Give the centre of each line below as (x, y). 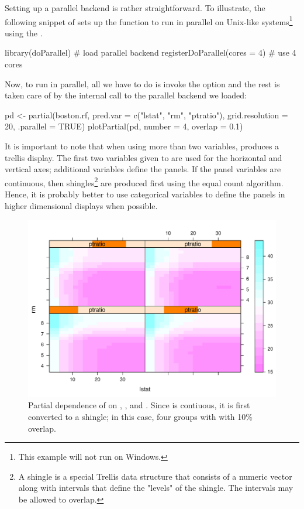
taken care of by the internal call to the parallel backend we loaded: (126, 95)
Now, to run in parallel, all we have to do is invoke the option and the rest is (142, 83)
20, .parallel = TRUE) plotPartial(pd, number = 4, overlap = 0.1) (124, 126)
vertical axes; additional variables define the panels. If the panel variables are (143, 169)
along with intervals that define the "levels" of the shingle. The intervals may (156, 488)
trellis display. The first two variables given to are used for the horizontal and (144, 157)
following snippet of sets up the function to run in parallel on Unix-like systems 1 (149, 21)
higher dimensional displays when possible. (81, 205)
